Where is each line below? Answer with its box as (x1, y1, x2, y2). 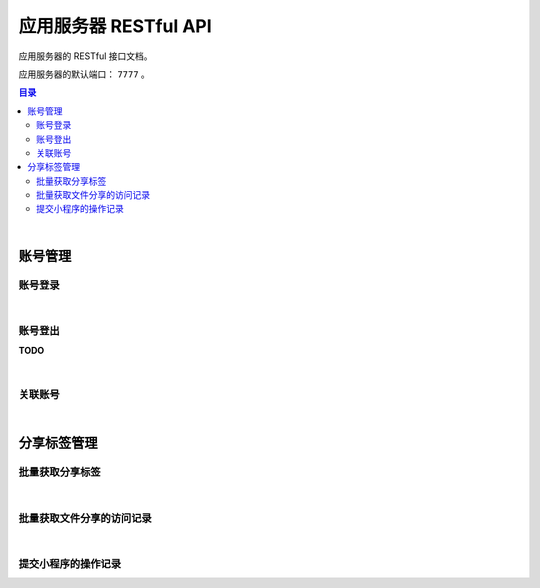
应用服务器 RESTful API (18, 15, 212, 37)
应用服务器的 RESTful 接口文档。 (18, 50, 154, 62)
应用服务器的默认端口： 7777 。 (18, 68, 150, 80)
